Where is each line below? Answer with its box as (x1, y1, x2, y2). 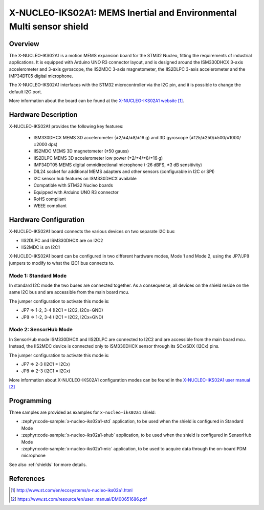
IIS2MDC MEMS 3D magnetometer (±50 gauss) (33, 148, 129, 154)
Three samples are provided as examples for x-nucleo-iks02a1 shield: (9, 409, 156, 415)
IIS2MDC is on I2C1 (21, 244, 60, 250)
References (9, 474, 45, 483)
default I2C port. (9, 88, 43, 95)
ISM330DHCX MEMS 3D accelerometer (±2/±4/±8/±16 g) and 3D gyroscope (33, 134, 188, 140)
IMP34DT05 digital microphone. (9, 73, 73, 79)
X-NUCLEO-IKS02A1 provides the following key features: (9, 124, 124, 129)
